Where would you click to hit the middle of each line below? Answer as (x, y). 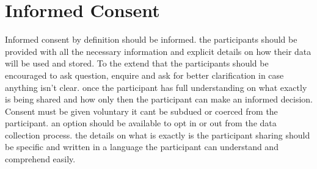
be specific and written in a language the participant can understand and (142, 147)
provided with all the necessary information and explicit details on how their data (158, 51)
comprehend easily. (40, 159)
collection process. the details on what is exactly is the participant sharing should (158, 135)
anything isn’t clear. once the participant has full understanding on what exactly (156, 87)
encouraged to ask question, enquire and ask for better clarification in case (144, 75)
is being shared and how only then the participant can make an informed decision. (159, 99)
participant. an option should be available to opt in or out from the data (141, 123)
